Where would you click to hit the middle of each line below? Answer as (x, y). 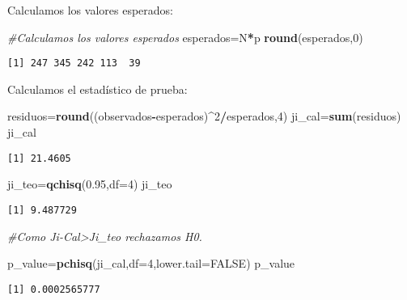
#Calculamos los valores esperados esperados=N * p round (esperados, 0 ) (185, 37)
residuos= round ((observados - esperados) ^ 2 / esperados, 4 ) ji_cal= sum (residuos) (204, 116)
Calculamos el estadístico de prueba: (98, 89)
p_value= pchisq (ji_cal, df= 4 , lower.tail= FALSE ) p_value (151, 263)
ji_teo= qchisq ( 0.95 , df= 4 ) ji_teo (90, 184)
